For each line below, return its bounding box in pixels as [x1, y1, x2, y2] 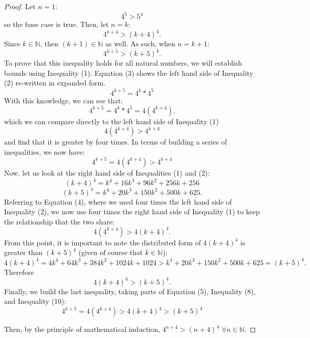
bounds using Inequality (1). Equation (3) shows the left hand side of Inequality [4, 67, 254, 78]
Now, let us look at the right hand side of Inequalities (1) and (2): [4, 167, 210, 178]
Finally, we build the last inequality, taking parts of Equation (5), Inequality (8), [4, 286, 256, 296]
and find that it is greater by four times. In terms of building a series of [4, 136, 227, 147]
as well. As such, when [105, 38, 175, 49]
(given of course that [78, 247, 143, 258]
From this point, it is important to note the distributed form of [4, 237, 201, 247]
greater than [4, 247, 43, 258]
